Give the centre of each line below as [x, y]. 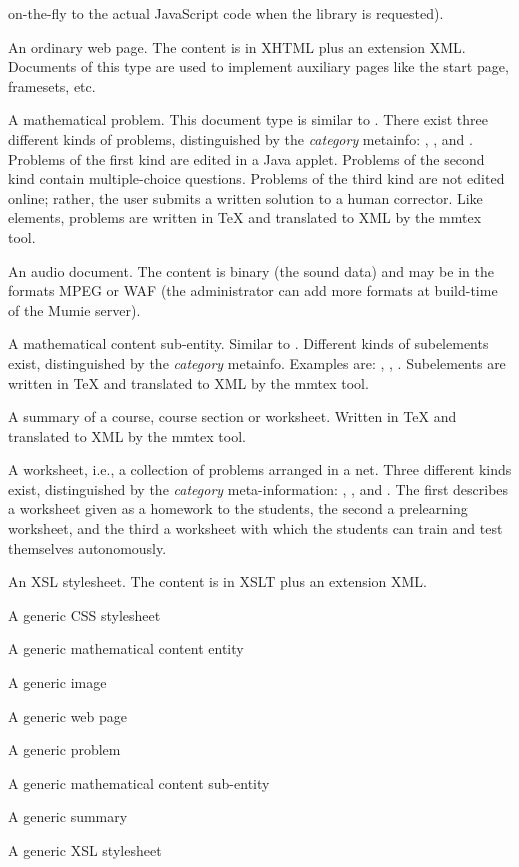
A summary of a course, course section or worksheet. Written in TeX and [232, 416]
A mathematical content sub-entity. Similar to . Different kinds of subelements [248, 343]
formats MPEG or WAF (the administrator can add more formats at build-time [253, 290]
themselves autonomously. [87, 547]
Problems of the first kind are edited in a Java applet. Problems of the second [246, 158]
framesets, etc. [52, 85]
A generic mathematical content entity [126, 648]
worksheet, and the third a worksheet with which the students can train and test [255, 528]
